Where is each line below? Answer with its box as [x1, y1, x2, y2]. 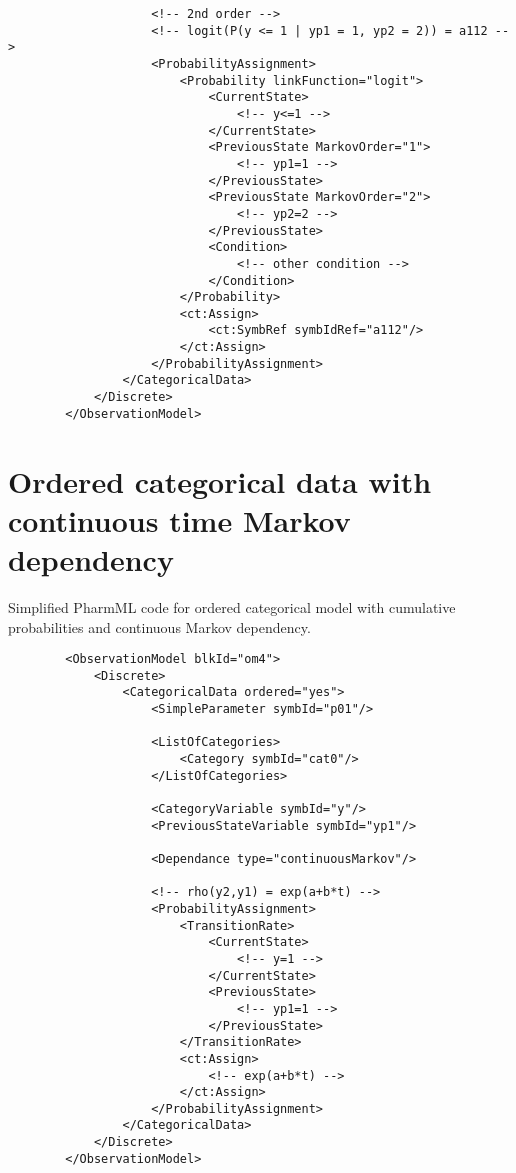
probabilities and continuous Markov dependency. [8, 616, 311, 637]
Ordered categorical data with [8, 460, 432, 501]
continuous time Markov [8, 499, 351, 540]
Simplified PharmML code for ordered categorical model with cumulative [8, 596, 456, 617]
